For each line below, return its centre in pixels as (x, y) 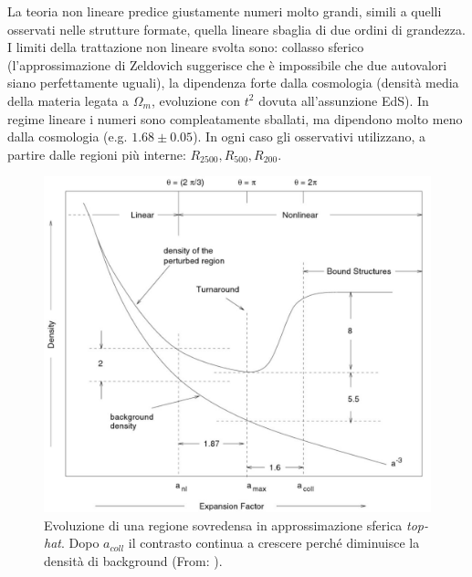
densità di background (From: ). (133, 560)
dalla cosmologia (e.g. (68, 136)
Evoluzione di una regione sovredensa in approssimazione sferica (223, 525)
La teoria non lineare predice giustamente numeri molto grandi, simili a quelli (225, 11)
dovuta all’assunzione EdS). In (344, 100)
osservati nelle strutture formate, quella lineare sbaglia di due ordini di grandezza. (236, 29)
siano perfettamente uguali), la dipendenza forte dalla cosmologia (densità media (233, 83)
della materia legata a (68, 100)
